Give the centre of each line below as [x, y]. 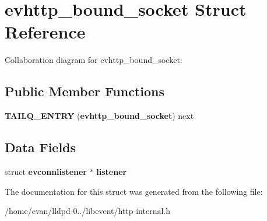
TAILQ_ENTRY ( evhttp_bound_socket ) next [99, 116]
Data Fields [41, 147]
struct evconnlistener [46, 171]
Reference [45, 32]
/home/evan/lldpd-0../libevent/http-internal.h [87, 211]
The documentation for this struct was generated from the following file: [134, 191]
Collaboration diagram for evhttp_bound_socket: [94, 60]
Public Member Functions [85, 91]
